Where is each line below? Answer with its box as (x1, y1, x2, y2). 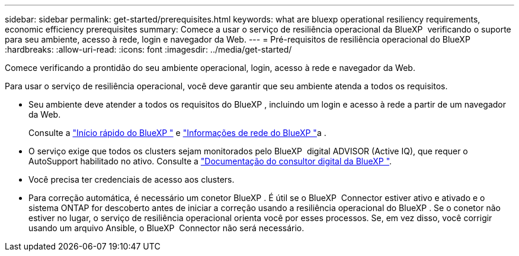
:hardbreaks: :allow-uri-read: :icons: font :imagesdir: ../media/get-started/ (5, 44, 292, 54)
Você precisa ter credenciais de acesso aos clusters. (28, 174, 235, 184)
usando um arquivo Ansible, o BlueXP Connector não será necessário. (28, 223, 305, 233)
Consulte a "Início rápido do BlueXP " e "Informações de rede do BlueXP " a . (28, 128, 326, 138)
